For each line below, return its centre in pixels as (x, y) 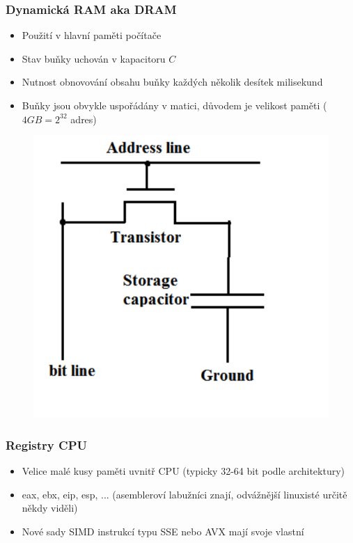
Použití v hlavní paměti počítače (92, 35)
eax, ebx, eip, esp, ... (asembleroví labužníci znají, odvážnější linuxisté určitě (185, 494)
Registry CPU (46, 444)
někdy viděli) (50, 508)
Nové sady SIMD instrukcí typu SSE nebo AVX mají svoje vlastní (163, 532)
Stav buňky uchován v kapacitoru (94, 58)
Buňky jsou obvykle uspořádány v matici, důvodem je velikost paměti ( (174, 105)
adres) (84, 119)
